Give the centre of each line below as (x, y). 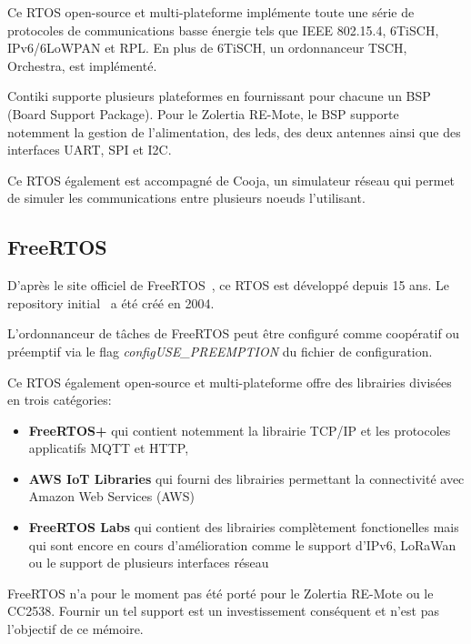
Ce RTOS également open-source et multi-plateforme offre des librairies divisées (230, 382)
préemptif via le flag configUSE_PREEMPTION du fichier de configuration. (220, 351)
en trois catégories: (60, 400)
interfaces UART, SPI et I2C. (90, 150)
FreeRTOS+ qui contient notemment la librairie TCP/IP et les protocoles (240, 430)
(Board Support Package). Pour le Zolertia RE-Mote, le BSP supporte (203, 113)
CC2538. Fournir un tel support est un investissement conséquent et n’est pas (223, 611)
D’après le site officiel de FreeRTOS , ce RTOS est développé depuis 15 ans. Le (228, 285)
